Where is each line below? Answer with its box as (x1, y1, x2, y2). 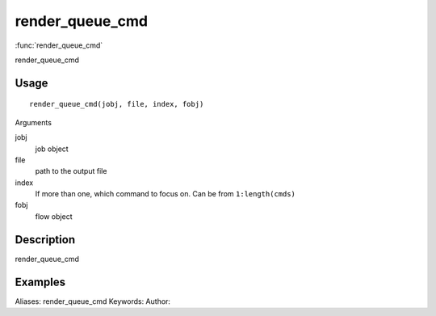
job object (35, 144, 69, 154)
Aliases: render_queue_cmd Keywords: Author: (15, 296, 171, 306)
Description (15, 233, 76, 246)
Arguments (15, 117, 52, 127)
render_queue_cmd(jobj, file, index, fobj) (29, 99, 204, 109)
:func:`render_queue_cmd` (15, 40, 103, 50)
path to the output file (35, 166, 107, 176)
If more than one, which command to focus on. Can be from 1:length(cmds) (35, 189, 296, 199)
